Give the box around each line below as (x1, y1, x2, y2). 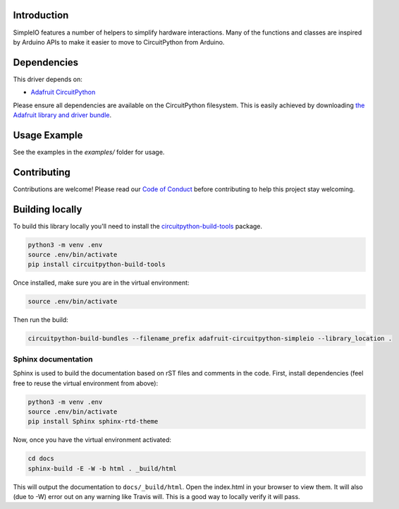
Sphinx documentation (13, 354, 93, 364)
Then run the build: (13, 316, 68, 324)
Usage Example (13, 129, 83, 141)
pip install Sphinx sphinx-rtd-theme (27, 417, 159, 426)
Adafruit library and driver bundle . (13, 110, 112, 119)
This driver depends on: (13, 75, 82, 83)
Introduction (13, 9, 69, 21)
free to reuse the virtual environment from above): (13, 378, 159, 388)
